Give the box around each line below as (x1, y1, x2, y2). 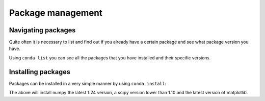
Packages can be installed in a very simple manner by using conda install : (9, 80, 166, 86)
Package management (9, 7, 103, 18)
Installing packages (9, 68, 71, 76)
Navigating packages (9, 26, 76, 34)
